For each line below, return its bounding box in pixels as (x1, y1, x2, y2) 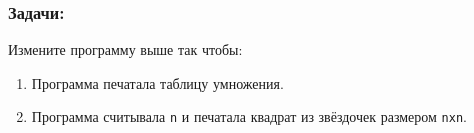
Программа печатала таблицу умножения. (31, 72, 284, 93)
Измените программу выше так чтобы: (8, 39, 243, 60)
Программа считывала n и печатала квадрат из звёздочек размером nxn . (31, 106, 467, 127)
